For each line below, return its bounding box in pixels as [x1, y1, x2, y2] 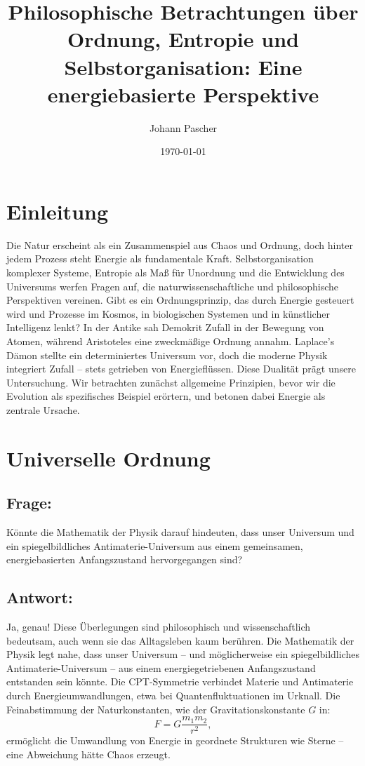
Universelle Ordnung [6, 443, 211, 472]
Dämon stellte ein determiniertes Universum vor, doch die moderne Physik [6, 347, 328, 362]
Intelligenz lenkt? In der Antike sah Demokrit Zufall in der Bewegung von [6, 320, 324, 335]
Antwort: [6, 586, 73, 608]
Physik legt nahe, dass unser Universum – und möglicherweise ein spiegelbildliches [6, 647, 359, 661]
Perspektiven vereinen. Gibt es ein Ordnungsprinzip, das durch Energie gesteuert [6, 293, 354, 307]
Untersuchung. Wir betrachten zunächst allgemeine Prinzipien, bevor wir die [6, 375, 336, 389]
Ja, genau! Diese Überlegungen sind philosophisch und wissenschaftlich [6, 619, 311, 634]
